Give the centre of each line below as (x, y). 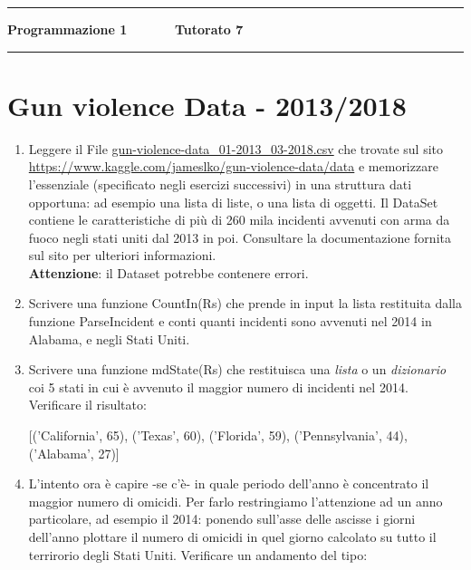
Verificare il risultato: (87, 405)
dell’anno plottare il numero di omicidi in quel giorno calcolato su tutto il (232, 536)
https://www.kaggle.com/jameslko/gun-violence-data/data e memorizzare (233, 166)
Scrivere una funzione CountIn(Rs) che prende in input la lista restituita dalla (245, 303)
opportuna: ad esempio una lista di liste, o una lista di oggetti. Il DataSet (233, 202)
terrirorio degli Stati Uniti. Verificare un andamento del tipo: (198, 554)
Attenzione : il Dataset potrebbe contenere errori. (168, 272)
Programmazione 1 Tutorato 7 (125, 29)
